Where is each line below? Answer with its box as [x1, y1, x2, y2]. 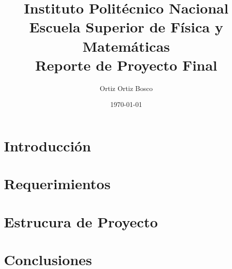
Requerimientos [4, 174, 111, 194]
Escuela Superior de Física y [29, 17, 223, 37]
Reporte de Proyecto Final [35, 55, 217, 75]
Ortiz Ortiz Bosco [99, 83, 153, 93]
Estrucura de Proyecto [4, 211, 158, 231]
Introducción [4, 135, 91, 155]
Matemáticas [82, 36, 170, 56]
